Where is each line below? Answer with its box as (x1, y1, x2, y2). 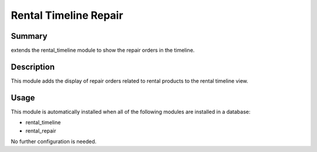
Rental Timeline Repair (11, 9, 123, 22)
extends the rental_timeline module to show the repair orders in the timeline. (11, 47, 195, 54)
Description (11, 62, 55, 72)
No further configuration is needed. (11, 138, 97, 145)
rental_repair (25, 127, 56, 134)
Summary (11, 31, 48, 41)
